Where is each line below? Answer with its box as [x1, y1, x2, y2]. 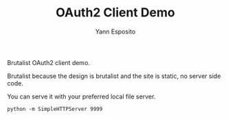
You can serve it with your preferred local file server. [7, 92, 156, 101]
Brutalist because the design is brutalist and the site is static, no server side [7, 72, 221, 80]
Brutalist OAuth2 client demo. [7, 58, 91, 66]
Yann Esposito [95, 27, 136, 36]
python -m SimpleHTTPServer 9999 [7, 105, 103, 112]
